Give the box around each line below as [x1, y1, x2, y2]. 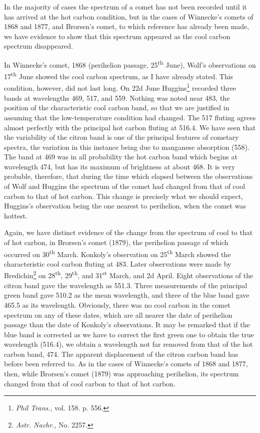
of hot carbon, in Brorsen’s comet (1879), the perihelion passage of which [4, 237, 228, 248]
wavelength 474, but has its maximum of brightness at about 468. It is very [4, 161, 235, 171]
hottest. [4, 210, 27, 221]
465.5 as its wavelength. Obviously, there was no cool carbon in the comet [4, 299, 230, 310]
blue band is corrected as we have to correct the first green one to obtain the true [4, 329, 254, 339]
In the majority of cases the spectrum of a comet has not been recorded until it [4, 2, 247, 12]
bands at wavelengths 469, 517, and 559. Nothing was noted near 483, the [4, 92, 230, 103]
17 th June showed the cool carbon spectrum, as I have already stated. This [4, 70, 233, 81]
